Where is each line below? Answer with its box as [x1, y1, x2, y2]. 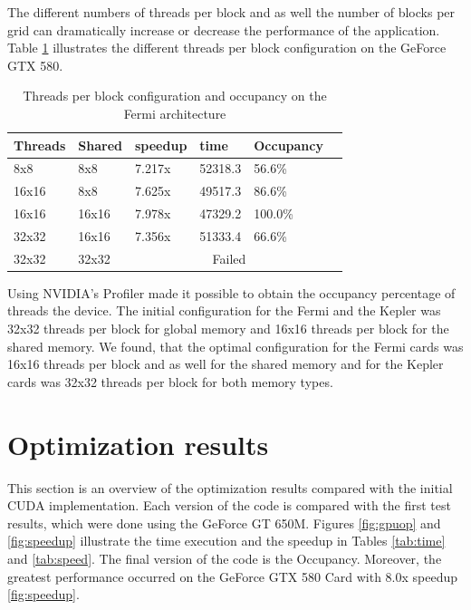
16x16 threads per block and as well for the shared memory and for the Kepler [7, 354, 444, 373]
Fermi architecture [123, 103, 226, 122]
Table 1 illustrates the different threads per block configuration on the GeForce [7, 38, 447, 57]
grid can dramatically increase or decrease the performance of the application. [7, 20, 440, 39]
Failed [212, 248, 246, 267]
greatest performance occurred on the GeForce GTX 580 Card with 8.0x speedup [7, 566, 458, 586]
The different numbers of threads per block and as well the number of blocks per [7, 3, 456, 21]
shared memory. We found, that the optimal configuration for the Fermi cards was [7, 336, 464, 355]
